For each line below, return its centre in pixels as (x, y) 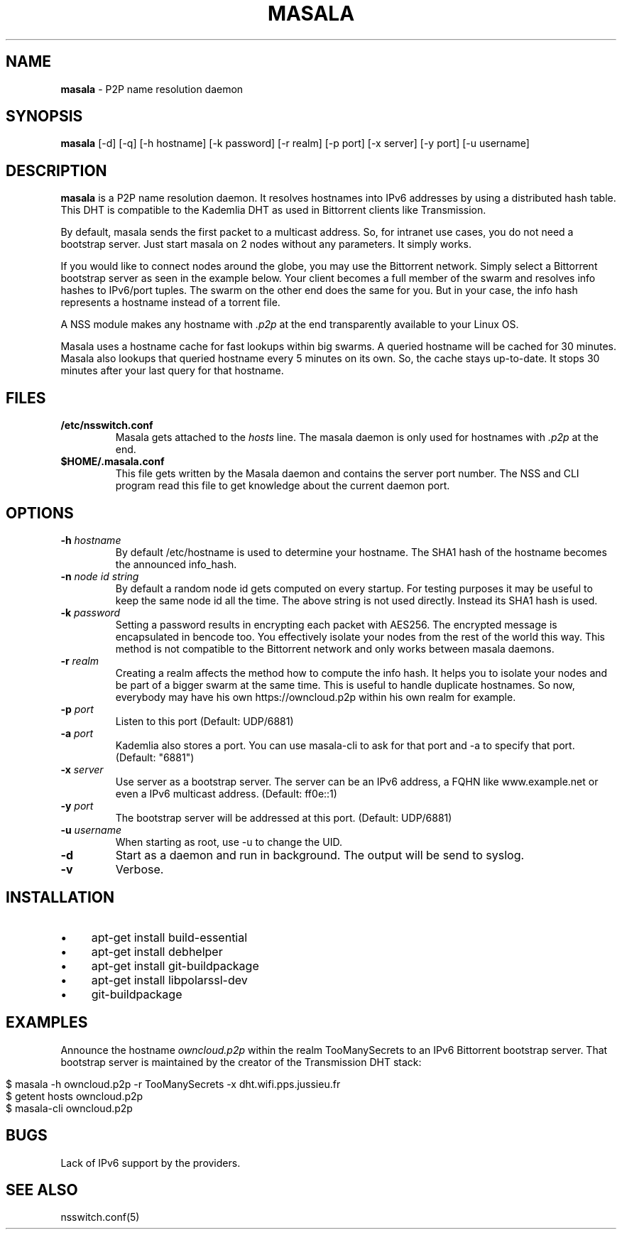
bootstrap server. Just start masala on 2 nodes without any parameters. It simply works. (266, 244)
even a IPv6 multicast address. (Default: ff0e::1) (226, 793)
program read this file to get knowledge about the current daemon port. (283, 486)
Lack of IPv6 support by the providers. (151, 1163)
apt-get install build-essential (169, 937)
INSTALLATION (60, 898)
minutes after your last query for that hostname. (172, 371)
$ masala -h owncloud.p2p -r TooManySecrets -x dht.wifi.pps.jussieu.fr (173, 1084)
